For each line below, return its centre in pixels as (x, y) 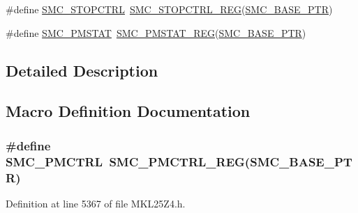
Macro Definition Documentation (128, 111)
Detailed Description (82, 70)
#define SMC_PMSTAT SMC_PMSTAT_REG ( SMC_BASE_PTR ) (156, 32)
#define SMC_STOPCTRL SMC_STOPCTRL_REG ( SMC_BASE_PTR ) (169, 9)
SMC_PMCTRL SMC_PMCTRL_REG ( (128, 161)
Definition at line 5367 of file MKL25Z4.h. (96, 203)
